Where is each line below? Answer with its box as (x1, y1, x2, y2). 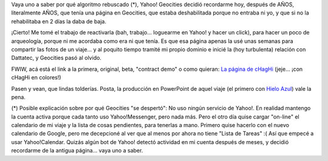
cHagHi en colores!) (11, 74, 61, 81)
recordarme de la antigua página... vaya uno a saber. (11, 147, 143, 154)
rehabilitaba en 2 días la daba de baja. (11, 18, 106, 25)
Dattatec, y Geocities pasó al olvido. (11, 54, 101, 62)
